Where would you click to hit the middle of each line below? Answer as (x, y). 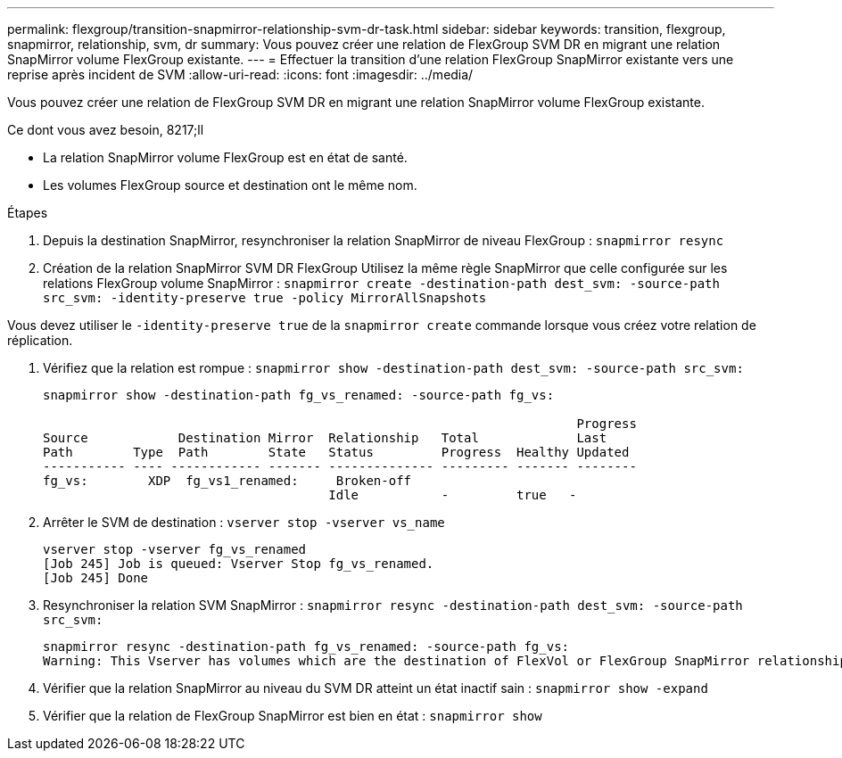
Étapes (28, 213)
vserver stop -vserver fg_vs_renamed (175, 549)
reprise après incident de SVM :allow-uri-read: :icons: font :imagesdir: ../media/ (240, 74)
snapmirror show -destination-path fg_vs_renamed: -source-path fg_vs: (299, 395)
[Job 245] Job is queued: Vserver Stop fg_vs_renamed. (239, 564)
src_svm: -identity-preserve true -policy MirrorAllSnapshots (265, 298)
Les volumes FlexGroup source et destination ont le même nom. (230, 185)
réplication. (40, 340)
